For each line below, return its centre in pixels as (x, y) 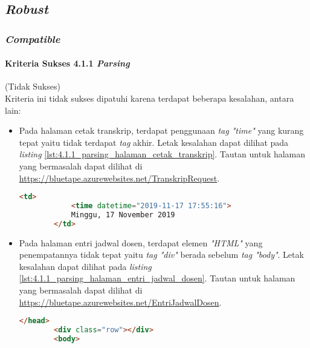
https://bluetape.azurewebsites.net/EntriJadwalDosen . (120, 302)
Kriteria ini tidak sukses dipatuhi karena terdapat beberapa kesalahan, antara (150, 98)
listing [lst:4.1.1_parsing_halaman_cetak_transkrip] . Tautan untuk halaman (162, 154)
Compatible (33, 38)
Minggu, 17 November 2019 (123, 215)
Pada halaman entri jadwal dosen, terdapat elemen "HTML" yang (141, 242)
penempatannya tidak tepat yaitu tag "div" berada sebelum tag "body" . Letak (161, 254)
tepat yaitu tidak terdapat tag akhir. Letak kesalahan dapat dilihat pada (154, 142)
